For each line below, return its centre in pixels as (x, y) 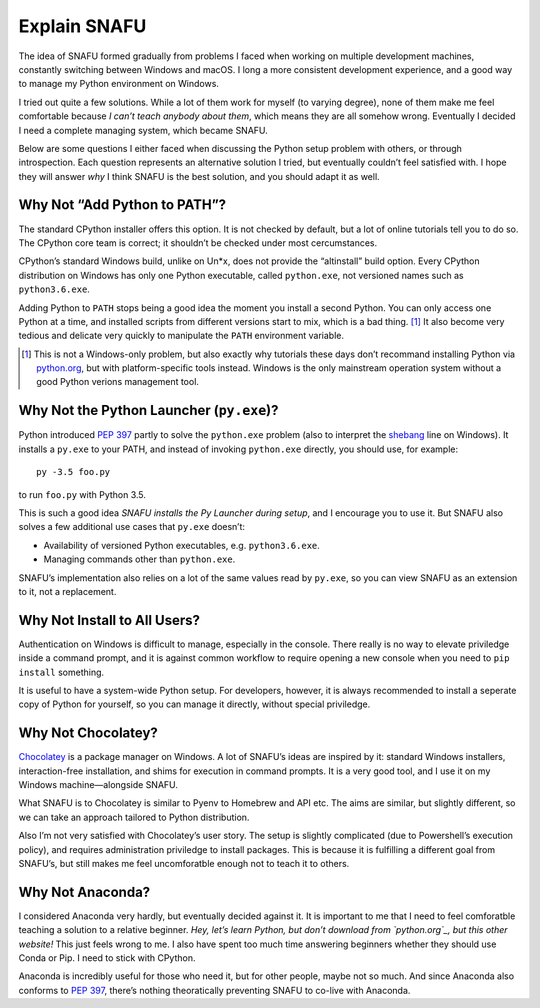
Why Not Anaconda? (84, 891)
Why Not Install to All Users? (109, 620)
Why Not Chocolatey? (88, 733)
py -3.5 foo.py (73, 472)
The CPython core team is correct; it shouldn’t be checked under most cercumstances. (198, 242)
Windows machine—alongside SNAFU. (98, 785)
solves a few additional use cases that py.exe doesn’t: (131, 527)
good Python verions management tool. (118, 382)
